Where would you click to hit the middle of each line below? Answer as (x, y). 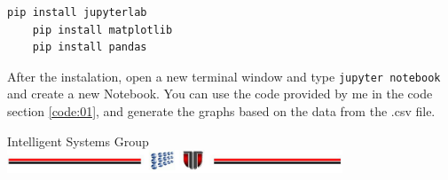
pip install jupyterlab (77, 12)
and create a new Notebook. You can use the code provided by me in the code (220, 94)
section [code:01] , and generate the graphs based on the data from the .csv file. (221, 111)
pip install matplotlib (102, 30)
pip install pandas (90, 47)
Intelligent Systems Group (78, 141)
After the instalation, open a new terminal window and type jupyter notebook (224, 76)
